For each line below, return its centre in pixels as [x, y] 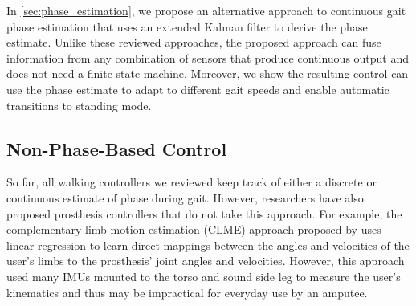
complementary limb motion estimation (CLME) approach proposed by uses [194, 229]
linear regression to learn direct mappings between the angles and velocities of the [208, 245]
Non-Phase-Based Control [117, 148]
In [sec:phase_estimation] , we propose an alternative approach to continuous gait [206, 10]
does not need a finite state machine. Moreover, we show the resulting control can [208, 73]
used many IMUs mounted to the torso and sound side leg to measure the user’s [204, 276]
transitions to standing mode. [79, 105]
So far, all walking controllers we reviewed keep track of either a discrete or [192, 182]
